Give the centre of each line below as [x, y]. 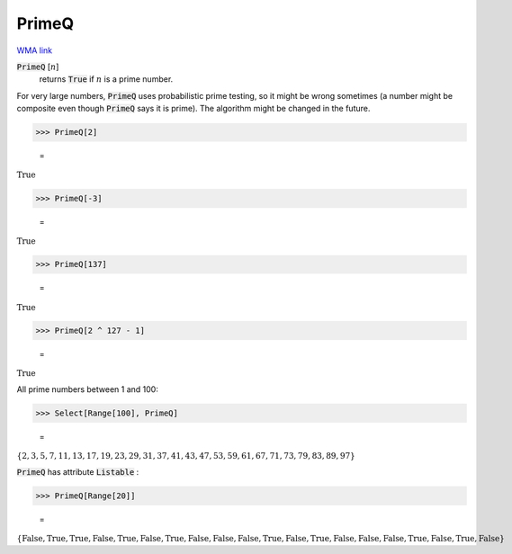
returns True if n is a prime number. [106, 79]
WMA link [35, 50]
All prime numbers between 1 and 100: [88, 389]
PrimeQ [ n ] [38, 67]
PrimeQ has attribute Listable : [78, 471]
